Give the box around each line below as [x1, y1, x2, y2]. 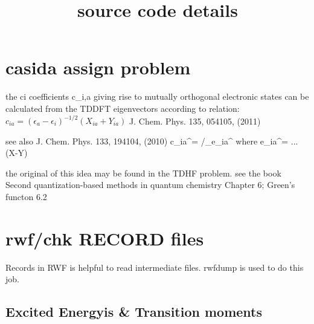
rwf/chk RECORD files [5, 225, 204, 250]
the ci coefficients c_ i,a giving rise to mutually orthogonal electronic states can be [5, 90, 309, 103]
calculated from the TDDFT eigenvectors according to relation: [5, 102, 240, 114]
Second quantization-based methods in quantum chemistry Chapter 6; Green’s [5, 178, 295, 191]
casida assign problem [5, 55, 191, 80]
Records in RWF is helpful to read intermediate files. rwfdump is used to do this [5, 261, 304, 273]
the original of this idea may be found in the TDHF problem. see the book [5, 166, 281, 179]
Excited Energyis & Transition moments [5, 302, 262, 321]
